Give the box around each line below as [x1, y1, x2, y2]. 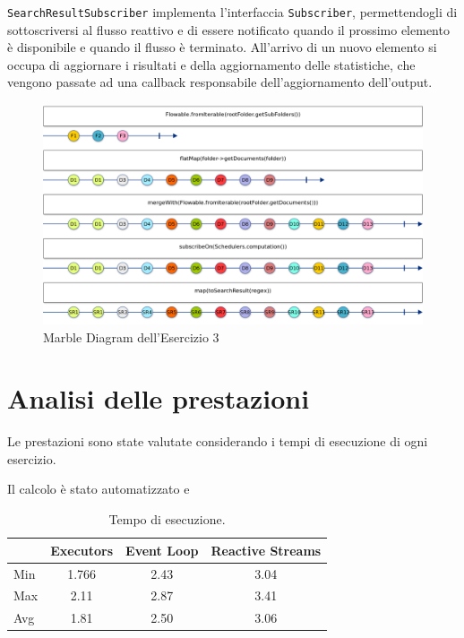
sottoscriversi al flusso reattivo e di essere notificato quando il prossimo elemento [7, 20, 450, 39]
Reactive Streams [211, 540, 322, 559]
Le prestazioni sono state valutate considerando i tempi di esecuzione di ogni [7, 432, 428, 451]
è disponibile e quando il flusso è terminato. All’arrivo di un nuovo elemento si [7, 38, 437, 56]
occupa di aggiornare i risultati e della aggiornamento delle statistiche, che [7, 55, 416, 73]
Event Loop [125, 540, 199, 559]
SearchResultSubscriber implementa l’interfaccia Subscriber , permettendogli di [7, 3, 458, 21]
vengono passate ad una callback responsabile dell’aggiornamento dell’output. [7, 73, 433, 91]
